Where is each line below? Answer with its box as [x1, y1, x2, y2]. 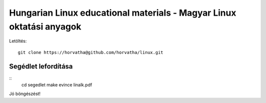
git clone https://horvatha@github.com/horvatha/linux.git [18, 50, 164, 55]
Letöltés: [9, 38, 27, 44]
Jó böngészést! [9, 91, 41, 97]
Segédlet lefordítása [9, 62, 73, 71]
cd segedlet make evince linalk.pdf [21, 82, 92, 88]
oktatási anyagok [9, 21, 81, 32]
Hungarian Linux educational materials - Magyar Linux [9, 7, 236, 18]
